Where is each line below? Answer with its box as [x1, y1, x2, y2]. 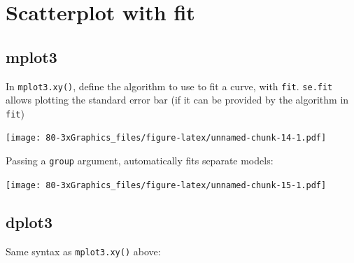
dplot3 [6, 211, 53, 232]
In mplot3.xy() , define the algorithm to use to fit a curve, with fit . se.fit [6, 78, 333, 93]
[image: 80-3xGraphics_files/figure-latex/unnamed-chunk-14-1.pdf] [6, 133, 327, 143]
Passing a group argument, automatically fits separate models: [6, 153, 274, 168]
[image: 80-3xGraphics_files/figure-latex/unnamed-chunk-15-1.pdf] [6, 180, 327, 190]
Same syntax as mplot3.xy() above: [6, 243, 161, 258]
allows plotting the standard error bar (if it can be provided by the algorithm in [6, 92, 349, 107]
